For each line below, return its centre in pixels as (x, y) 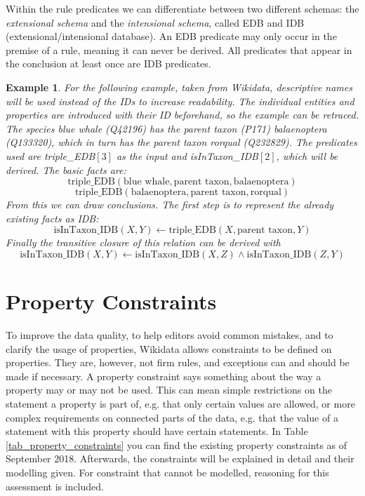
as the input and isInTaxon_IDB (187, 155)
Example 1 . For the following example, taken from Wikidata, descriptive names (179, 87)
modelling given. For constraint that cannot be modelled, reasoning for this (167, 472)
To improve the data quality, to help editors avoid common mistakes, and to (170, 335)
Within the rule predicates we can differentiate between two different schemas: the (182, 8)
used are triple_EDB (51, 155)
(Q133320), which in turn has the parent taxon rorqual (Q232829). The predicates (181, 142)
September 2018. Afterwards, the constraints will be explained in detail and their (180, 458)
